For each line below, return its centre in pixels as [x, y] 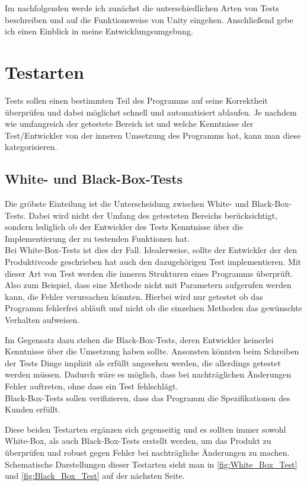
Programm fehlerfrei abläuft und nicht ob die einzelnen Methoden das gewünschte [153, 308]
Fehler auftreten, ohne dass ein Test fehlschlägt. [92, 386]
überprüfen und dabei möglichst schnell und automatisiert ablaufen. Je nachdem [151, 112]
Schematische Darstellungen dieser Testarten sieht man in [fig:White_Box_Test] [151, 464]
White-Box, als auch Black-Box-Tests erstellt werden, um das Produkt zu [138, 441]
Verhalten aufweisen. [42, 320]
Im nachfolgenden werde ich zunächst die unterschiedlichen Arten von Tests [142, 8]
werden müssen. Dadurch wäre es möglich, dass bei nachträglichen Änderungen [148, 374]
